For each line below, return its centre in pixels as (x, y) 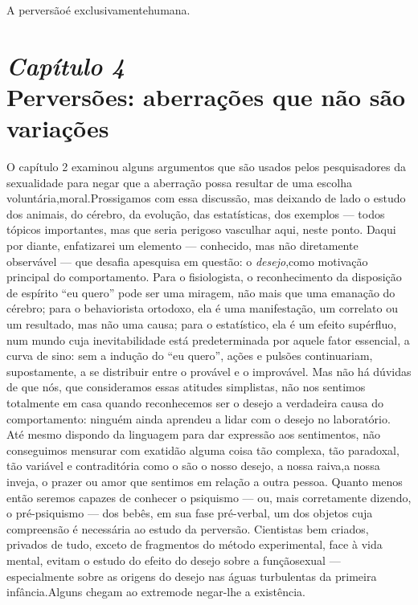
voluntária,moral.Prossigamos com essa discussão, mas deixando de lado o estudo (206, 198)
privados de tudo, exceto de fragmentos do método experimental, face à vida (195, 544)
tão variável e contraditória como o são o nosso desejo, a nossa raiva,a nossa (193, 466)
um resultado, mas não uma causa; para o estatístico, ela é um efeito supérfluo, (202, 324)
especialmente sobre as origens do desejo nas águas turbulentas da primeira (192, 576)
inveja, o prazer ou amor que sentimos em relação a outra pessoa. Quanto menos (205, 481)
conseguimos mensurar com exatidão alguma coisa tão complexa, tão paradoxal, (203, 450)
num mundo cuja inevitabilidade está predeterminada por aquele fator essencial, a (208, 339)
